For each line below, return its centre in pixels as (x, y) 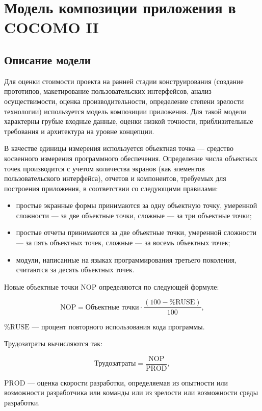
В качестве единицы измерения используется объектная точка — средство (119, 148)
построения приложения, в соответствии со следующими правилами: (111, 188)
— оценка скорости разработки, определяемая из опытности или (128, 382)
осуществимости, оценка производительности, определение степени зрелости (124, 101)
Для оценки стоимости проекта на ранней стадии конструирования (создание (124, 81)
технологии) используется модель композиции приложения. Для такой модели (125, 111)
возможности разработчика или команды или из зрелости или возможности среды (131, 392)
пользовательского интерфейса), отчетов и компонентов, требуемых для (115, 178)
